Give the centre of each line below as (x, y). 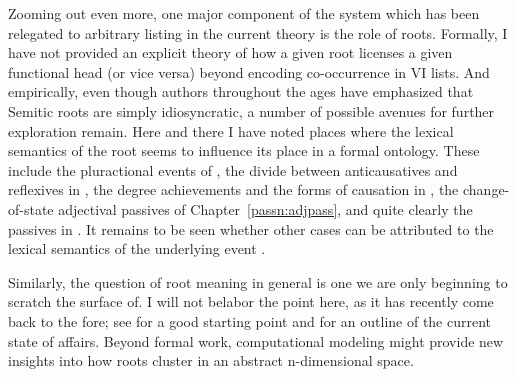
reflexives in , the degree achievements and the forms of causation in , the (233, 189)
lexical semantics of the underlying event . (137, 248)
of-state (31, 208)
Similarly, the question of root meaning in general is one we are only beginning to (258, 281)
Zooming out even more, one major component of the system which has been (244, 13)
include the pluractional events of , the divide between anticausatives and (233, 169)
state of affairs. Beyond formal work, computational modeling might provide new (256, 340)
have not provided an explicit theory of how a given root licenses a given (230, 52)
